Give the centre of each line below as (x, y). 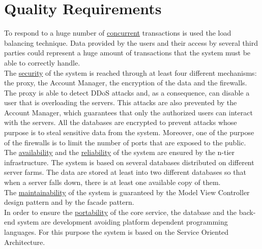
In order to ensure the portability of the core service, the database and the (121, 212)
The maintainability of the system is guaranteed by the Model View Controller (127, 192)
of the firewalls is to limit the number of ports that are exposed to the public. (125, 142)
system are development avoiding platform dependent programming (123, 222)
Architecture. (25, 242)
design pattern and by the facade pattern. (69, 202)
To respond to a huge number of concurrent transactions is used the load (118, 33)
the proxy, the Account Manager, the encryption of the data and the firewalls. (126, 83)
